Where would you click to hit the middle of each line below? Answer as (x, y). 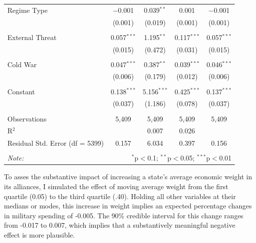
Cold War (22, 64)
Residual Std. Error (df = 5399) (56, 143)
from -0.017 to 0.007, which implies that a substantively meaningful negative (120, 225)
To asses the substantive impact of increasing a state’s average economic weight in (128, 177)
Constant (21, 91)
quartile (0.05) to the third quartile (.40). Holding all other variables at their (120, 196)
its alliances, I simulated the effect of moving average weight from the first (116, 186)
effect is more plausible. (39, 234)
